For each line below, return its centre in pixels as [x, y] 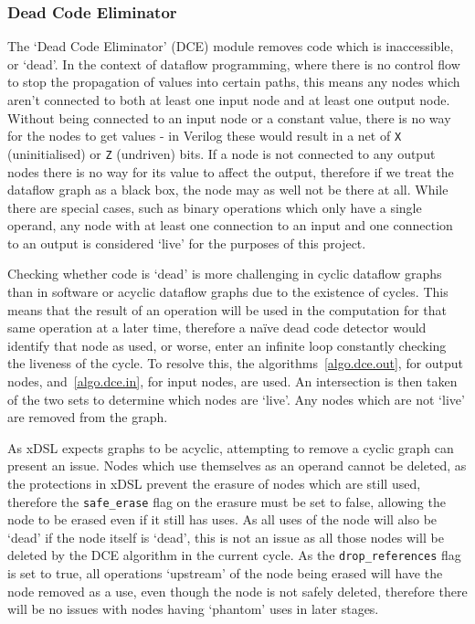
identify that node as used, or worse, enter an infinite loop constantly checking [227, 345]
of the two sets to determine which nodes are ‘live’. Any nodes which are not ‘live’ [236, 399]
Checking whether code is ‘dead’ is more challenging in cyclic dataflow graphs [225, 274]
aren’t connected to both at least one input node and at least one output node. [229, 100]
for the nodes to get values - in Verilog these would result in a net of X [205, 136]
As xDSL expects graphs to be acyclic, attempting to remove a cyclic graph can [231, 447]
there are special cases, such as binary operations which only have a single [215, 207]
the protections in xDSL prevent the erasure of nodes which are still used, [214, 483]
